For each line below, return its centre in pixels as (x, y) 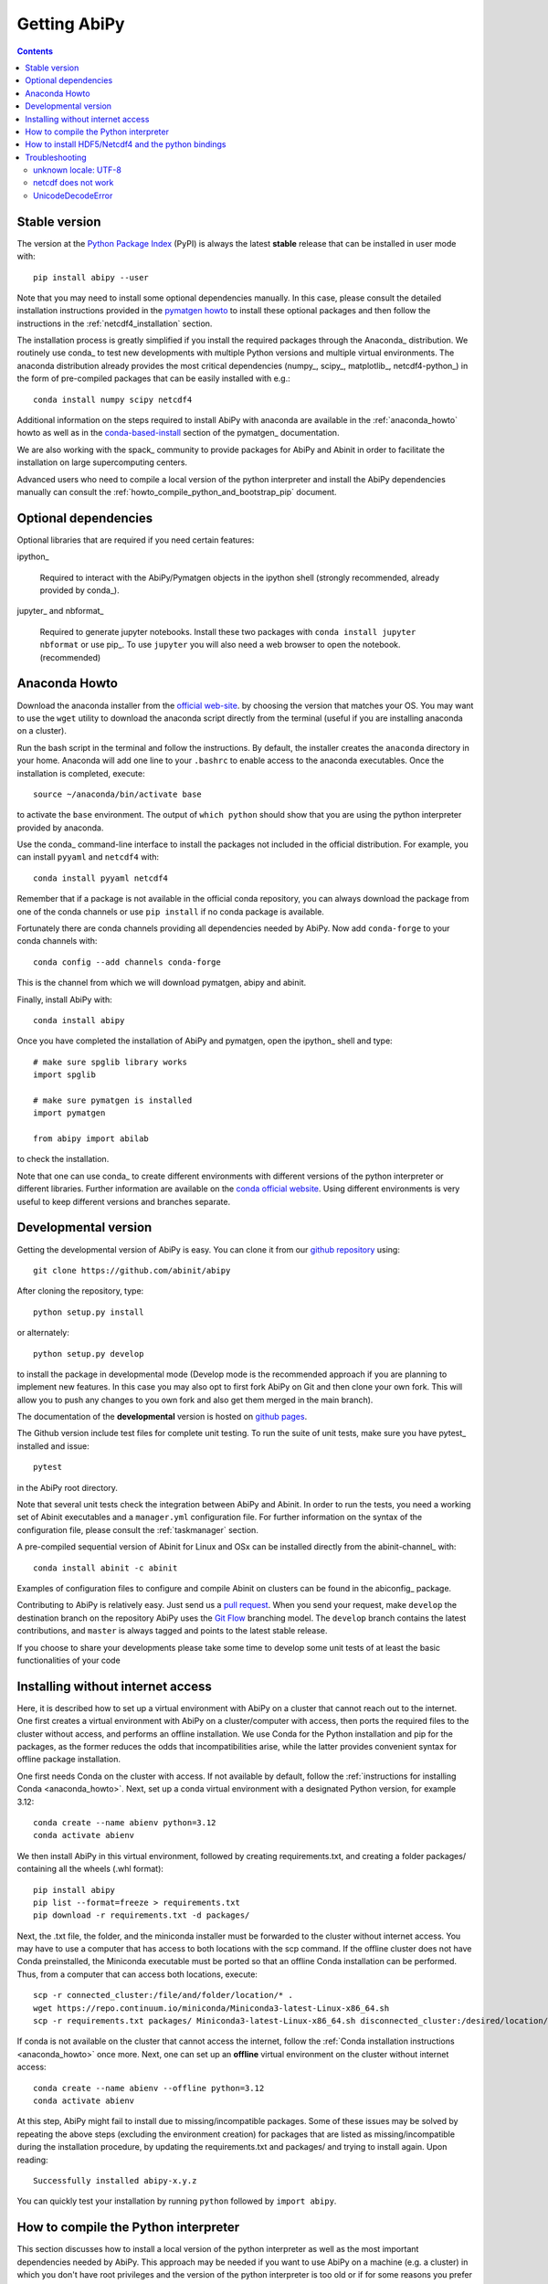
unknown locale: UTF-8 (78, 170)
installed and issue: (53, 1446)
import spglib (64, 1075)
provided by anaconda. (60, 828)
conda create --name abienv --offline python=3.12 (149, 2088)
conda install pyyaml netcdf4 (101, 878)
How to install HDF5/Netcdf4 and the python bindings (126, 144)
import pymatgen (69, 1113)
